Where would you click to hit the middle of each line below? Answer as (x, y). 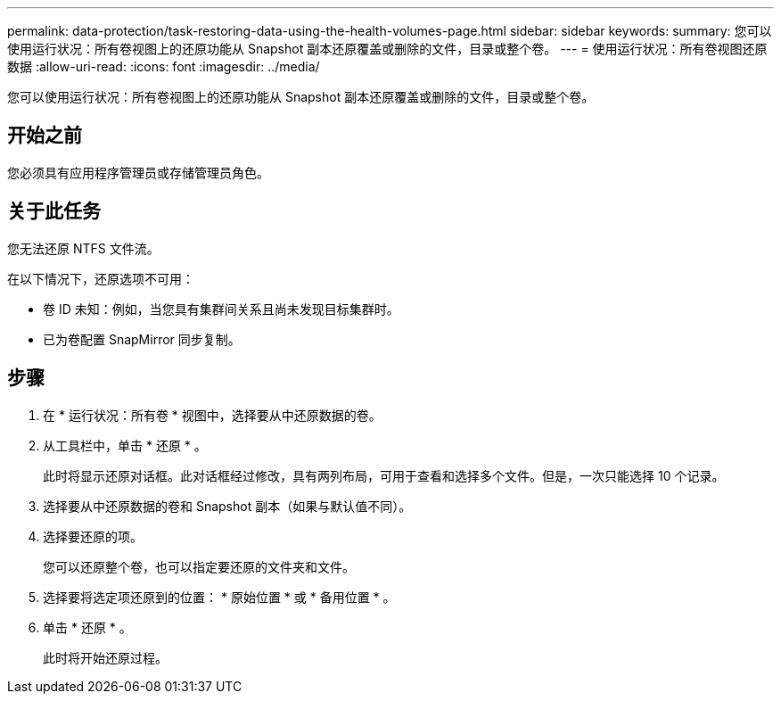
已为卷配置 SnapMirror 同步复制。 (142, 339)
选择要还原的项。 (93, 536)
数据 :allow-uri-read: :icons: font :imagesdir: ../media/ (164, 66)
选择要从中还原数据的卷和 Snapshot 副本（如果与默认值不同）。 (227, 506)
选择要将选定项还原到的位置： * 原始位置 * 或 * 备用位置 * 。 (219, 597)
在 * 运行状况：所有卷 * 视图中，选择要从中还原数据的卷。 (212, 415)
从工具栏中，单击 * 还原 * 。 (125, 445)
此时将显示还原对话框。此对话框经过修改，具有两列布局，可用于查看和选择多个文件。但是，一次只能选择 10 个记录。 (384, 475)
